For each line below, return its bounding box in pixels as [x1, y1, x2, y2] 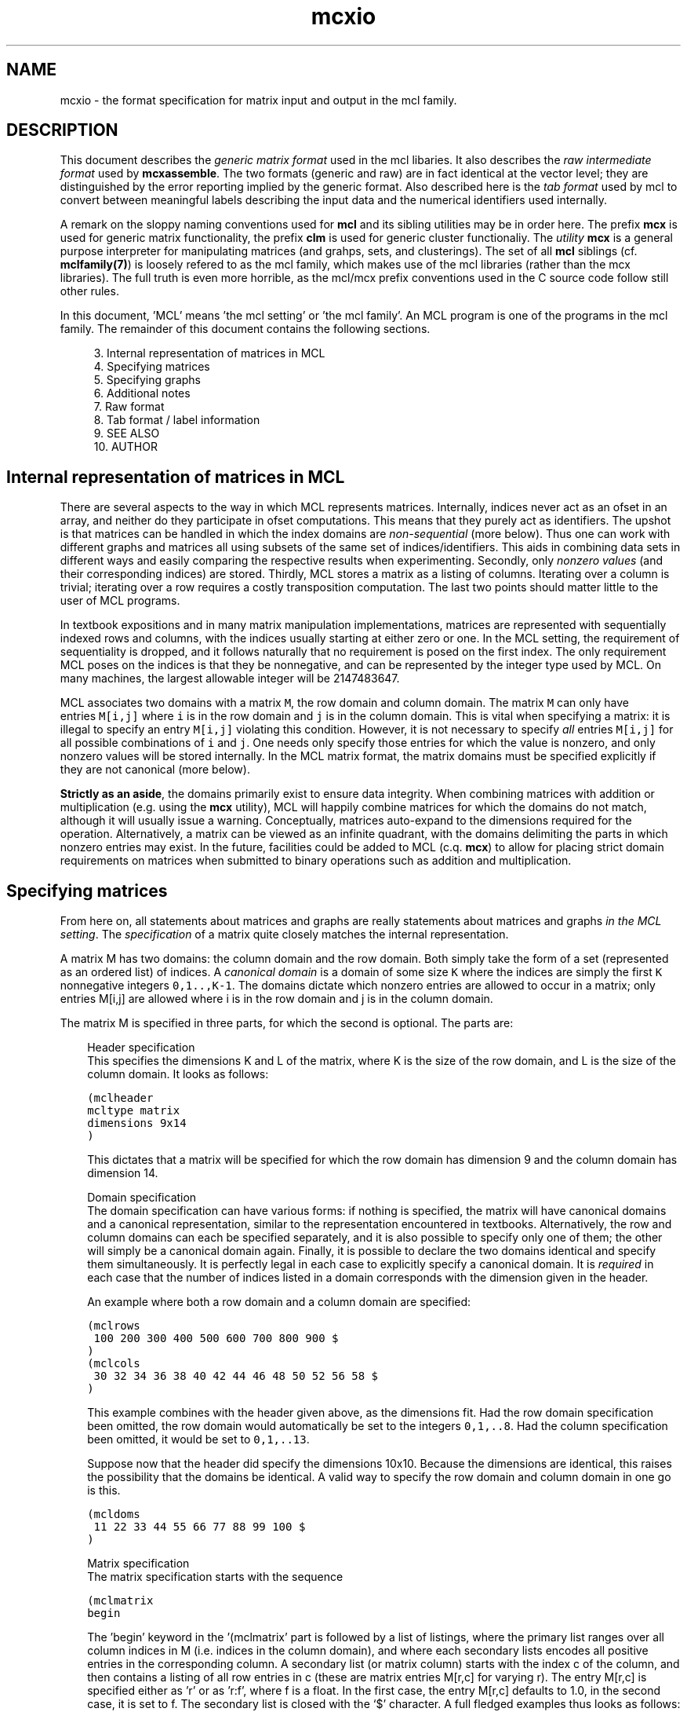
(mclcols [87, 1357, 140, 1370]
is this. [87, 1483, 121, 1498]
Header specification [87, 1041, 195, 1055]
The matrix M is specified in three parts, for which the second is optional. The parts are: [60, 1016, 514, 1030]
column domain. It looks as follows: [87, 1067, 269, 1081]
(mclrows [87, 1319, 140, 1333]
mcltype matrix [87, 1104, 180, 1118]
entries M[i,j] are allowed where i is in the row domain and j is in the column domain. [60, 992, 493, 1006]
